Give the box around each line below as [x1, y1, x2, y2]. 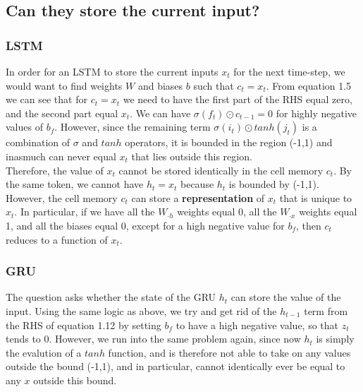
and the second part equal [6, 105, 118, 120]
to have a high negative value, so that [176, 317, 339, 332]
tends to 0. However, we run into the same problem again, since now [6, 331, 301, 346]
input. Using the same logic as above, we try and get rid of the [6, 303, 277, 318]
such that [193, 78, 234, 93]
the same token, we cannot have [6, 177, 144, 191]
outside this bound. [33, 372, 117, 387]
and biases [137, 78, 183, 93]
